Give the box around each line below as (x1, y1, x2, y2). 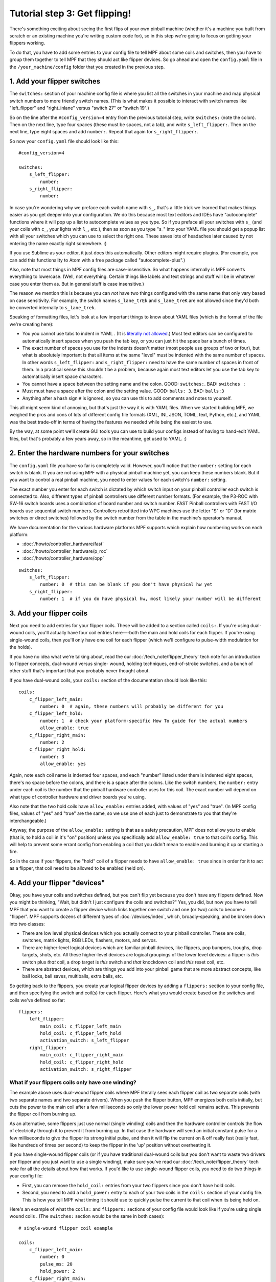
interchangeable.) (9, 817, 47, 824)
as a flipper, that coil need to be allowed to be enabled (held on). (9, 865, 145, 871)
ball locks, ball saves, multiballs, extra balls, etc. (22, 973, 124, 979)
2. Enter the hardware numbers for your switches (9, 449, 170, 457)
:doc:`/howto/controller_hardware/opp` (22, 555, 104, 562)
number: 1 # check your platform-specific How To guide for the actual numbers (40, 718, 248, 724)
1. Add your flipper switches (9, 77, 101, 86)
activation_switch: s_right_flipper (40, 1067, 132, 1072)
